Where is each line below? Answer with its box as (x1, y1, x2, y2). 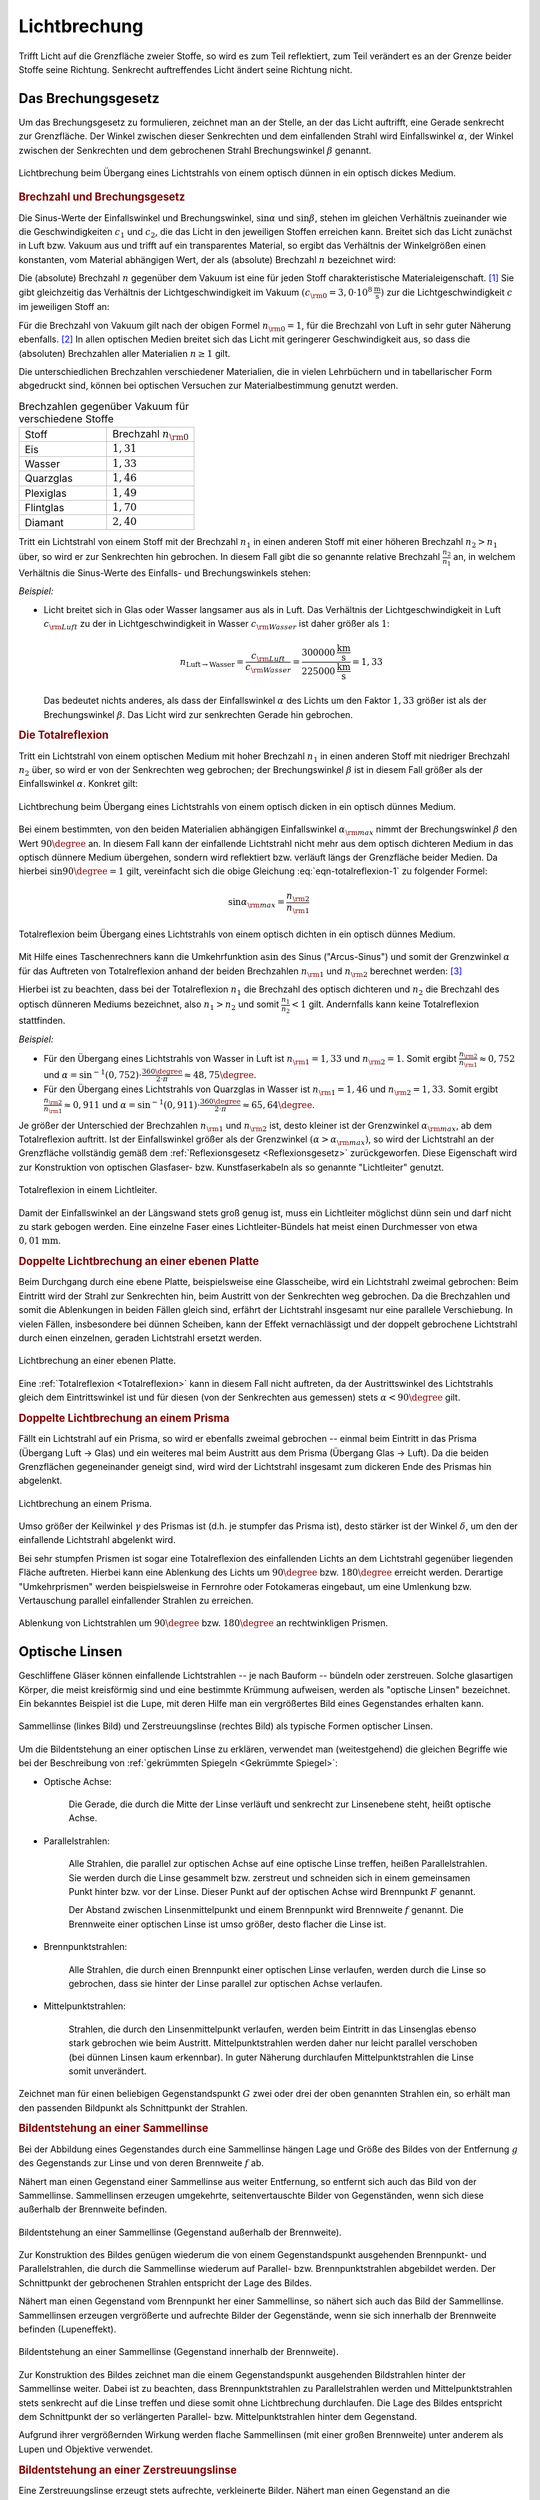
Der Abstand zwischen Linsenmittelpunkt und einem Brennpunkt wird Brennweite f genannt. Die (68, 1904, 464, 1916)
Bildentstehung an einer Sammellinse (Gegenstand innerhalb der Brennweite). (18, 2346, 339, 2358)
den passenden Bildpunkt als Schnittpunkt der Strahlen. (18, 2101, 249, 2114)
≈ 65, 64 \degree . (241, 1098, 315, 1110)
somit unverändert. (68, 2065, 147, 2077)
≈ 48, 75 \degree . (183, 1068, 257, 1080)
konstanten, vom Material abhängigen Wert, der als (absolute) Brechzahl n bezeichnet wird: (18, 253, 397, 265)
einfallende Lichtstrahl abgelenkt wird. (18, 1534, 176, 1546)
